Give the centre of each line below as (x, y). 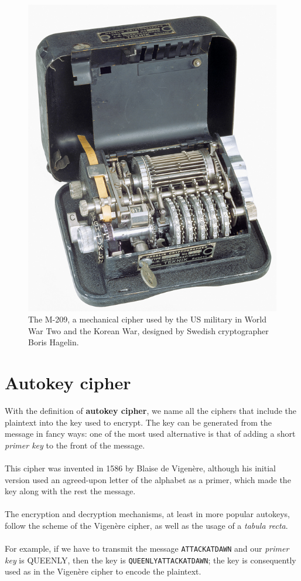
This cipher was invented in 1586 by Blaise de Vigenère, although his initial (140, 468)
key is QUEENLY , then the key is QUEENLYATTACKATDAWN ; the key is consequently (150, 560)
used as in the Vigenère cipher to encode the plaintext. (103, 571)
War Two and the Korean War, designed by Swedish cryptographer (148, 330)
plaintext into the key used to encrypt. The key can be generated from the (138, 422)
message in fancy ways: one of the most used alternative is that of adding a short (150, 434)
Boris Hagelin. (54, 342)
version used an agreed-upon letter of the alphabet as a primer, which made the (148, 479)
